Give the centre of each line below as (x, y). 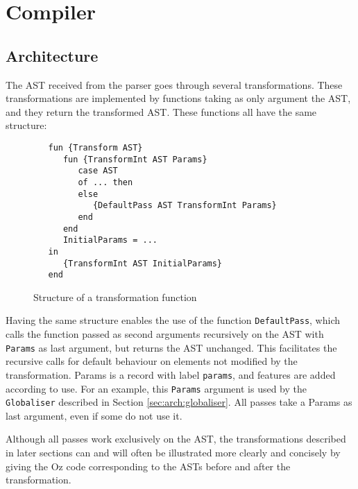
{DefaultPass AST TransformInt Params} (185, 206)
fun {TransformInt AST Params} (135, 159)
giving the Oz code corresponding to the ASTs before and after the (148, 466)
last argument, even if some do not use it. (94, 415)
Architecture (52, 55)
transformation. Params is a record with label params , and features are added (171, 374)
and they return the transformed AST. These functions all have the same (161, 111)
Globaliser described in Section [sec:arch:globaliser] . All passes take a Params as (179, 402)
